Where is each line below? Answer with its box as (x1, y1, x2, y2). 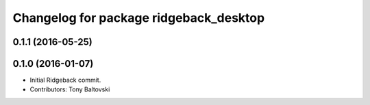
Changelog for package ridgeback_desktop (12, 10, 265, 25)
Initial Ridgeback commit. (29, 76, 101, 85)
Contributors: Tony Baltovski (29, 85, 110, 93)
